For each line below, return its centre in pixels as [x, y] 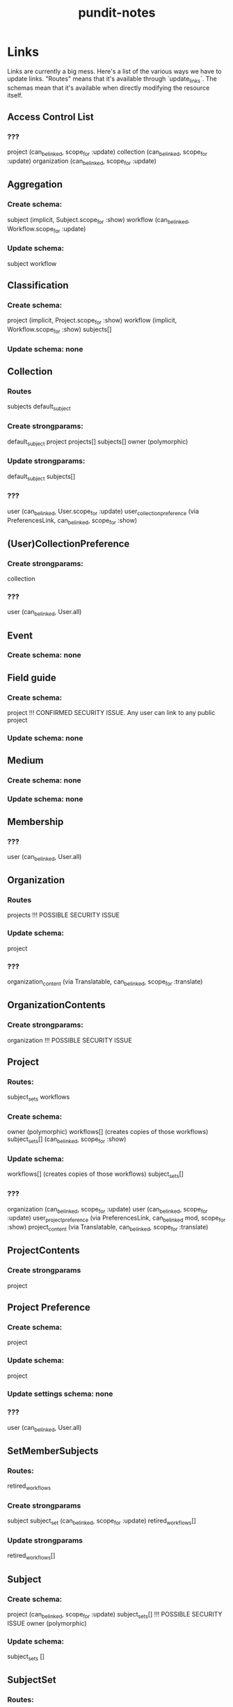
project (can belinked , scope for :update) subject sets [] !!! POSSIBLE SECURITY [115, 1615]
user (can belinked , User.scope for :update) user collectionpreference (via [103, 512]
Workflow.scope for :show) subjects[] [59, 330]
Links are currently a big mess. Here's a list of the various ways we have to [114, 71]
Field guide [32, 678]
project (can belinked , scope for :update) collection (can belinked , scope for [107, 153]
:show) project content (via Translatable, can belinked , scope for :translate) [108, 1228]
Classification [38, 285]
